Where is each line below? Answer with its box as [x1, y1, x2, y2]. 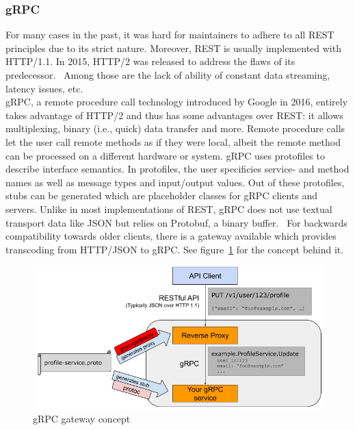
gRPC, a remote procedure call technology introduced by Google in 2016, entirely [5, 94, 348, 109]
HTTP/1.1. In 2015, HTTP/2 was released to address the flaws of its [5, 54, 295, 68]
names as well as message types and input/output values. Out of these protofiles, [5, 175, 345, 189]
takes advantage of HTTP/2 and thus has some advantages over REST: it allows [5, 107, 343, 122]
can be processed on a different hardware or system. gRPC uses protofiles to [5, 148, 325, 162]
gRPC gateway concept [33, 411, 131, 425]
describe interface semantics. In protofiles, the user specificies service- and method [5, 162, 350, 176]
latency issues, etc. [5, 81, 83, 95]
